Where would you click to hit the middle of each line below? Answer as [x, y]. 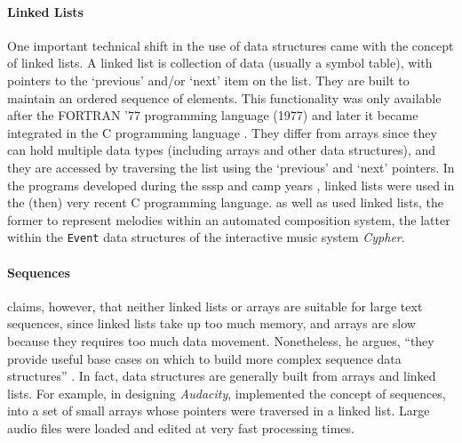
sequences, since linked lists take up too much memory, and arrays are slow [211, 323]
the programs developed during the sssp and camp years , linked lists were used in [231, 185]
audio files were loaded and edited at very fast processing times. [181, 427]
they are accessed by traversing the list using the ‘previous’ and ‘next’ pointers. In [231, 167]
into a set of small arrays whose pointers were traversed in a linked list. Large [219, 411]
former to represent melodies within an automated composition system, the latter [229, 219]
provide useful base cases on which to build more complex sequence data [204, 358]
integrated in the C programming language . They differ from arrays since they [222, 132]
